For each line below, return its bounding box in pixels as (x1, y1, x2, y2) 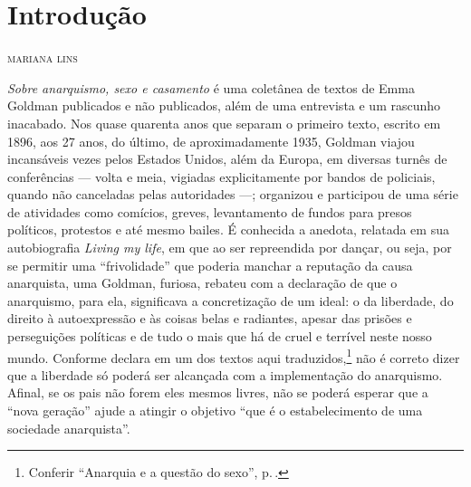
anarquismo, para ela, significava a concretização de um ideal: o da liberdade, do (7, 291, 454, 310)
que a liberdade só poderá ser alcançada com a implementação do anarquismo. (7, 365, 443, 384)
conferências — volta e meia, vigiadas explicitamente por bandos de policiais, (7, 167, 436, 186)
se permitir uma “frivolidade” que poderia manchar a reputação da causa (7, 255, 413, 274)
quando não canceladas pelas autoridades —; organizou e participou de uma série (7, 185, 458, 204)
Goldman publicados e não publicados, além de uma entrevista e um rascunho (7, 96, 441, 115)
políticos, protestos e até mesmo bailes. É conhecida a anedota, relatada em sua (7, 220, 449, 239)
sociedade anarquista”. (7, 418, 130, 437)
